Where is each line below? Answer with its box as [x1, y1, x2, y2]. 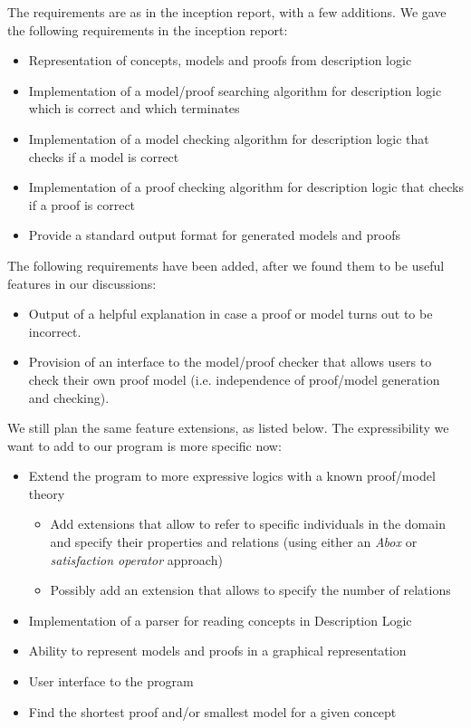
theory [28, 484, 65, 503]
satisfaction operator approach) [50, 550, 223, 569]
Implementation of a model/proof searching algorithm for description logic [28, 81, 442, 100]
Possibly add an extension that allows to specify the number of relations [50, 580, 451, 599]
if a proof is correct [28, 195, 136, 214]
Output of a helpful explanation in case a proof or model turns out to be [28, 304, 433, 323]
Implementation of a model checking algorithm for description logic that [28, 129, 429, 148]
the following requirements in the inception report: [7, 20, 288, 39]
